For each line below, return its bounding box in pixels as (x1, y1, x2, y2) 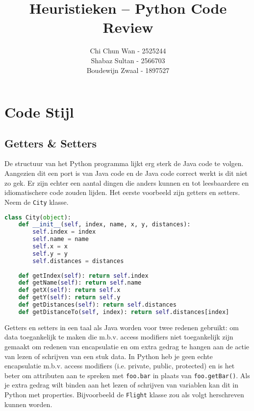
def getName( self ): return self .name (18, 279, 142, 287)
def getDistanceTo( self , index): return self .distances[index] (18, 308, 229, 315)
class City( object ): (4, 214, 72, 221)
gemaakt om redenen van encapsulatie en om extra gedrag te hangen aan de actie (4, 341, 250, 351)
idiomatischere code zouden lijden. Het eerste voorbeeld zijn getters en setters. (4, 187, 240, 197)
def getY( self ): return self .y (18, 294, 121, 301)
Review (102, 17, 153, 37)
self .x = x (32, 243, 68, 250)
